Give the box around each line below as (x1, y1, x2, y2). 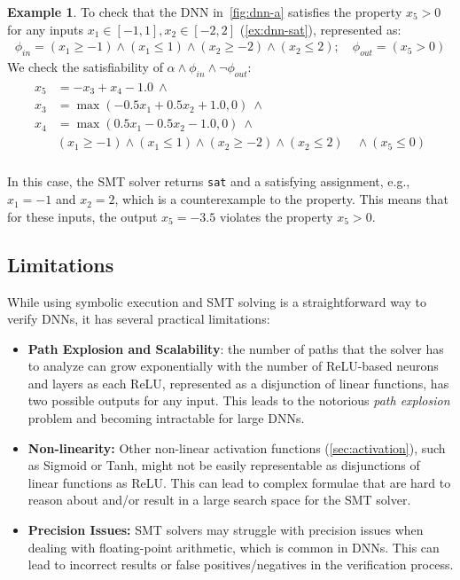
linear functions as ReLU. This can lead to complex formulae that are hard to (27, 473, 451, 491)
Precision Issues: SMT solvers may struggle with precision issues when (27, 521, 424, 539)
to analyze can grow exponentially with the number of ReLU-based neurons (27, 357, 439, 375)
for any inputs (7, 20, 84, 38)
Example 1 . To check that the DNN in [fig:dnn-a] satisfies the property (7, 3, 402, 20)
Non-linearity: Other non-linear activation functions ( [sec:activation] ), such (27, 438, 446, 457)
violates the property (219, 207, 333, 225)
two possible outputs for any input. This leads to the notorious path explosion (27, 391, 450, 410)
